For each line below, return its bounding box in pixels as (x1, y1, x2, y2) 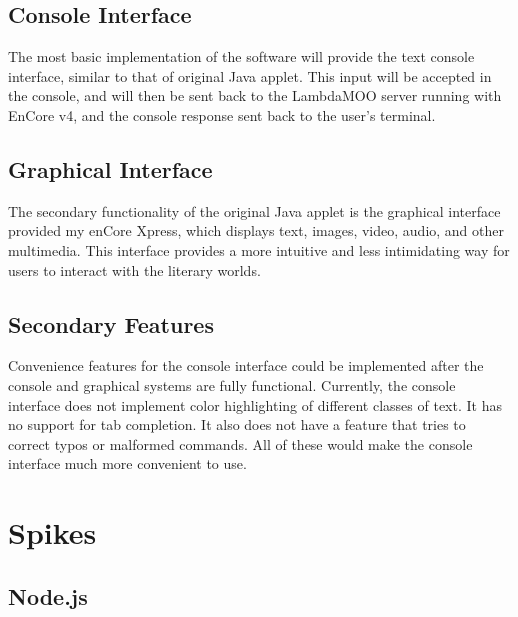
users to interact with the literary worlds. (8, 259, 261, 280)
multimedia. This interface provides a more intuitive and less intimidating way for (8, 239, 510, 260)
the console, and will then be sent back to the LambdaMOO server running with (8, 85, 502, 106)
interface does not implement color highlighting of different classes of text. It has (8, 394, 502, 415)
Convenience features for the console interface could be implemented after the (8, 355, 484, 376)
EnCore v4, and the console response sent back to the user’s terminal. (8, 104, 436, 125)
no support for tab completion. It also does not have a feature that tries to (8, 414, 466, 435)
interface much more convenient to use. (8, 453, 247, 474)
